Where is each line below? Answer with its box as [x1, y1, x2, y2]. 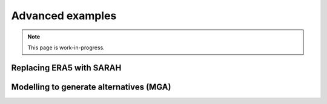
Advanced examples [11, 9, 117, 22]
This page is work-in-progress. [27, 44, 105, 51]
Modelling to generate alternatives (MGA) [11, 82, 171, 92]
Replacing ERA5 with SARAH [11, 63, 122, 73]
